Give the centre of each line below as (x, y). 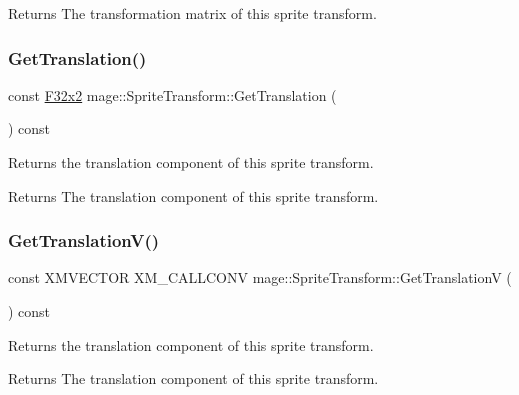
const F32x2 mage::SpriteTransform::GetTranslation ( (172, 94)
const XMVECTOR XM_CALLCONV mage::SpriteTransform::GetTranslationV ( (260, 277)
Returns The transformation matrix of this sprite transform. (192, 13)
